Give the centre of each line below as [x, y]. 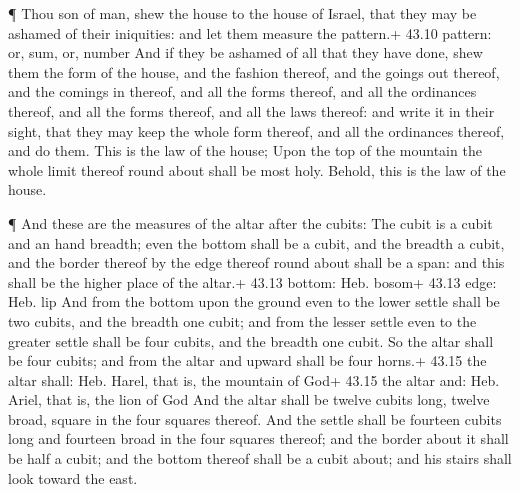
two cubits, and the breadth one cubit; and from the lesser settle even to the [242, 320]
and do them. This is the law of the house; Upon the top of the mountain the [245, 150]
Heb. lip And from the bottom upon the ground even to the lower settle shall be [254, 301]
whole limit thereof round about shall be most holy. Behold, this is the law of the [257, 169]
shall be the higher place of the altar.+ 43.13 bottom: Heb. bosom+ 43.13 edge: [252, 281]
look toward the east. [73, 477]
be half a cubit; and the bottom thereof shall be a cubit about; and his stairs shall [260, 458]
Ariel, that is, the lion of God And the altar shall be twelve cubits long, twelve [249, 399]
